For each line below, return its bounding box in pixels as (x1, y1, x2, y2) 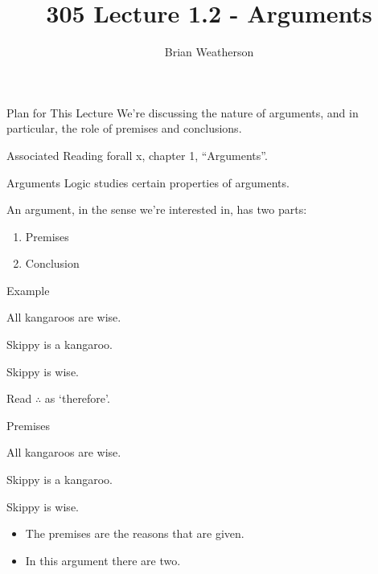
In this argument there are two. (25, 551, 181, 568)
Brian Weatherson (164, 43, 254, 60)
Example (6, 281, 50, 298)
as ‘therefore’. (44, 390, 110, 407)
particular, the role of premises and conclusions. (6, 120, 242, 137)
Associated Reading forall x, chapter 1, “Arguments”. (6, 146, 268, 163)
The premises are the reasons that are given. (25, 525, 244, 542)
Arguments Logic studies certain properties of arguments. (6, 174, 290, 191)
